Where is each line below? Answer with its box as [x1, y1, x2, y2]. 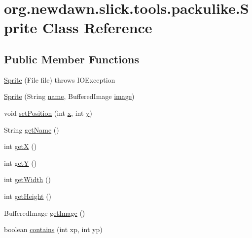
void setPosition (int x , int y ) [4, 107, 92, 118]
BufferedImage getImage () [4, 207, 85, 218]
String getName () [4, 124, 59, 135]
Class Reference [42, 17, 152, 38]
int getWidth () [4, 174, 51, 185]
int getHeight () [4, 190, 52, 201]
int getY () [4, 157, 37, 168]
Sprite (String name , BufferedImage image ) [4, 91, 135, 101]
